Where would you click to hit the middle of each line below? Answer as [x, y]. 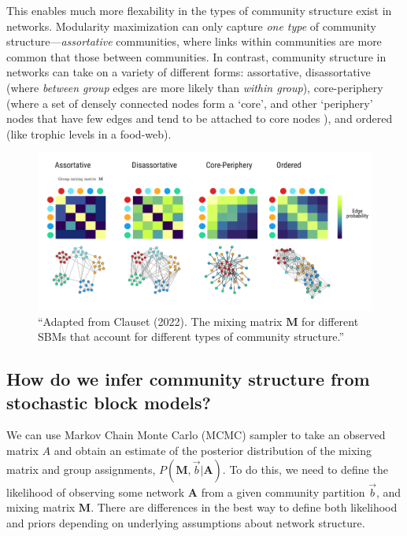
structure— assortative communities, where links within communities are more [194, 41]
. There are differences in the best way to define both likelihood [244, 507]
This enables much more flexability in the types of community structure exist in [199, 10]
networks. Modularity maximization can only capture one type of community [191, 26]
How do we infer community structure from [188, 379]
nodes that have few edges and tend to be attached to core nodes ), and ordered [200, 118]
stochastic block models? [109, 402]
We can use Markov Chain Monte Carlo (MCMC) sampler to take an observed [196, 435]
